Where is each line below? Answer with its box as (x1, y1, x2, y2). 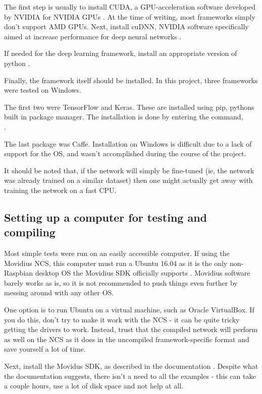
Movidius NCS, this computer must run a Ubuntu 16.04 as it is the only (4, 257, 228, 268)
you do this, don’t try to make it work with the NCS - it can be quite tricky (4, 314, 240, 324)
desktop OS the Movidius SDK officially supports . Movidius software (35, 268, 250, 278)
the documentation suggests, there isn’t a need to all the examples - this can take (4, 370, 256, 381)
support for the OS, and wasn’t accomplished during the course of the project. (4, 148, 246, 159)
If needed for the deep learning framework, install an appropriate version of (4, 48, 237, 58)
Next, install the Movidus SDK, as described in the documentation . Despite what (4, 361, 258, 371)
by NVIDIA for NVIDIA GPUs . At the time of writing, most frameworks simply (4, 11, 255, 22)
